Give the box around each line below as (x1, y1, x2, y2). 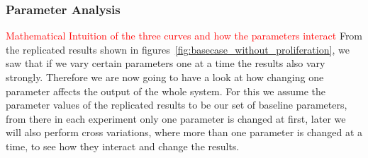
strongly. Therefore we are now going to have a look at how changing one (6, 70, 324, 84)
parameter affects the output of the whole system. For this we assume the (6, 83, 326, 98)
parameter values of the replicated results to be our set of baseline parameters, (6, 97, 347, 112)
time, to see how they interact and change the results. (6, 138, 240, 153)
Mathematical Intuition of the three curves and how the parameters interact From (6, 28, 363, 43)
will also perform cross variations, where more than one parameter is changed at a (6, 125, 363, 140)
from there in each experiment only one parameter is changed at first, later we (6, 111, 346, 126)
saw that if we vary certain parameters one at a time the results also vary (6, 56, 325, 71)
